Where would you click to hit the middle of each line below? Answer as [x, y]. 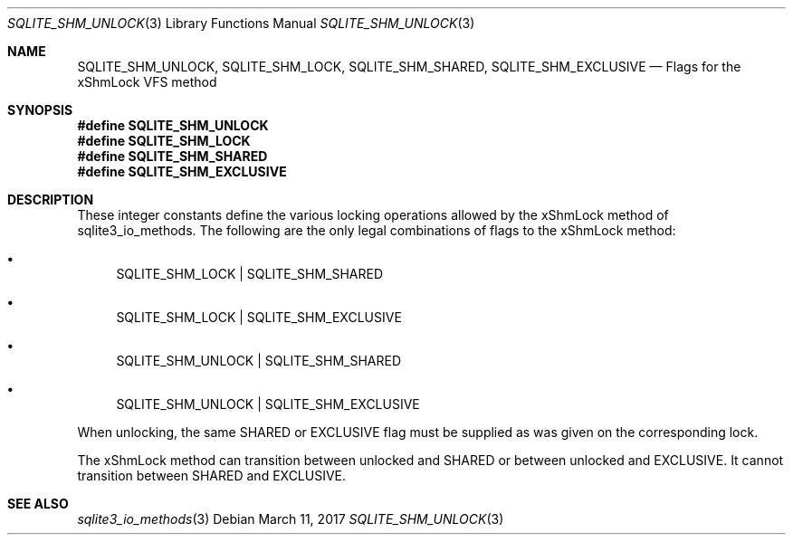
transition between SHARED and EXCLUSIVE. [212, 475]
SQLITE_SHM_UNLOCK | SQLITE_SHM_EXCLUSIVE [268, 404]
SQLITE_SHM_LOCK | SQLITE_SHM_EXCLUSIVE [259, 317]
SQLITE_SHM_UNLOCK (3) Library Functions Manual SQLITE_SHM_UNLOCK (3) [241, 23]
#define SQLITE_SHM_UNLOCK [173, 125]
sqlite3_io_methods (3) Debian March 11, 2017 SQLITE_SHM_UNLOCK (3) [291, 519]
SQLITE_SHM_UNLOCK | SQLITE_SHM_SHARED [259, 361]
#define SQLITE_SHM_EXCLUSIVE [182, 171]
